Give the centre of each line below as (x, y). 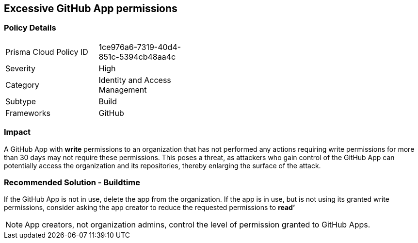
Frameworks (28, 113)
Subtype (21, 101)
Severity (20, 68)
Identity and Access (135, 80)
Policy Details (30, 28)
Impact (17, 132)
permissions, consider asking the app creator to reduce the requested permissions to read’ (150, 208)
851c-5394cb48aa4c (137, 57)
